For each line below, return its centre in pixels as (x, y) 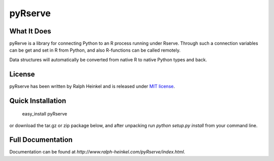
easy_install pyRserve (45, 114)
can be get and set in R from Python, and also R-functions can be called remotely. (95, 50)
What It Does (30, 31)
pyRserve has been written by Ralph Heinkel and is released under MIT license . (92, 86)
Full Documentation (41, 140)
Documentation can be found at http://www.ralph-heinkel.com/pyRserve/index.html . (97, 152)
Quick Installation (38, 100)
